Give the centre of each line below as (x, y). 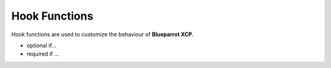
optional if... (41, 45)
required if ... (43, 54)
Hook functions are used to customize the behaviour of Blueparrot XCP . (103, 34)
